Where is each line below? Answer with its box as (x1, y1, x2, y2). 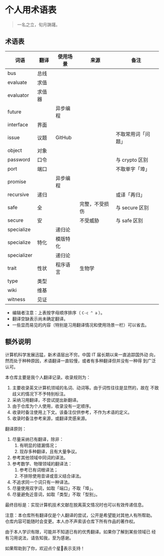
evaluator (7, 92, 29, 99)
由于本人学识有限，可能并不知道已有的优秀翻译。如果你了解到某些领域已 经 (5, 529, 156, 534)
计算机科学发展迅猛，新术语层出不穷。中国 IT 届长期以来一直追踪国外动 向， (5, 352, 158, 357)
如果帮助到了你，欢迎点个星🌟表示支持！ (5, 545, 85, 551)
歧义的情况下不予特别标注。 (12, 391, 68, 397)
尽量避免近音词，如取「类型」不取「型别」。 (12, 491, 100, 497)
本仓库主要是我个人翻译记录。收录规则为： (5, 374, 91, 380)
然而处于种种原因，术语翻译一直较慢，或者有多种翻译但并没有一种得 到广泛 (5, 357, 156, 363)
